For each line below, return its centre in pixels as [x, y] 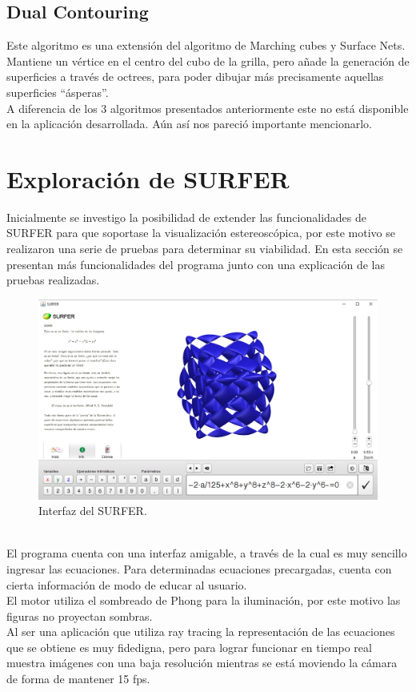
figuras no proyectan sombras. [80, 616]
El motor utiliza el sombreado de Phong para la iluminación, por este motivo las [204, 600]
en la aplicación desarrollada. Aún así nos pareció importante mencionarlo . [190, 124]
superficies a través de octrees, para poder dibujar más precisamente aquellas [195, 76]
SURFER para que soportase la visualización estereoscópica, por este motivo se [201, 233]
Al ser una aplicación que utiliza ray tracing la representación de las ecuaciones [201, 632]
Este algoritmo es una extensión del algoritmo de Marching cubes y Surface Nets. [206, 45]
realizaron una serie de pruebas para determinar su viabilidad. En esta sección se [205, 249]
